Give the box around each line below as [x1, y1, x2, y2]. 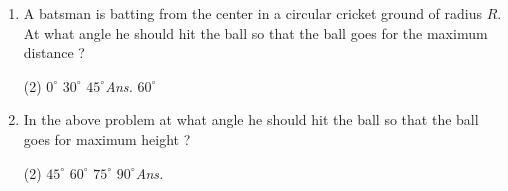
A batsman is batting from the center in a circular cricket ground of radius [23, 3, 483, 23]
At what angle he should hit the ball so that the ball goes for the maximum [23, 22, 488, 43]
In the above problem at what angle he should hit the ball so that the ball [23, 109, 479, 130]
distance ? [23, 42, 85, 63]
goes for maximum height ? [23, 128, 191, 149]
